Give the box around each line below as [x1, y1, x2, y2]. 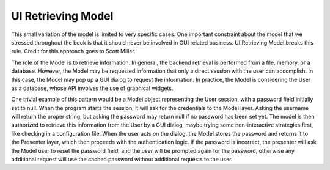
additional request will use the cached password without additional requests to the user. [11, 156, 233, 163]
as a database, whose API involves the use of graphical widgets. [11, 84, 174, 92]
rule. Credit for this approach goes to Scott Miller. [11, 48, 136, 55]
